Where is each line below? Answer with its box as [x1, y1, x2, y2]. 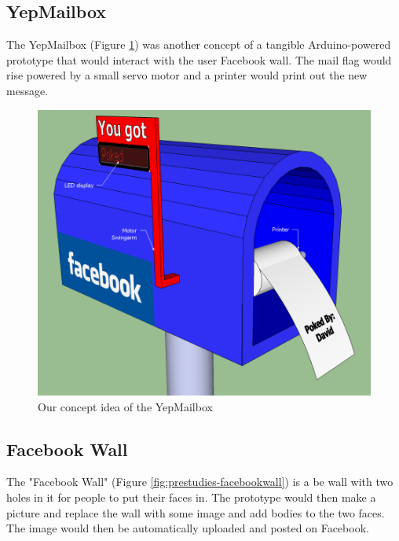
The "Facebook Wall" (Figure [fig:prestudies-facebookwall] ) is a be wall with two [6, 473, 394, 490]
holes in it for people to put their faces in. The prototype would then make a [6, 488, 376, 505]
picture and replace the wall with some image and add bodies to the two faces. [6, 504, 385, 521]
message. [6, 82, 49, 98]
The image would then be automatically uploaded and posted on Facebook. [6, 520, 369, 536]
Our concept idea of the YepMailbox [38, 398, 213, 414]
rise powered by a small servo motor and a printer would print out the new [6, 67, 368, 83]
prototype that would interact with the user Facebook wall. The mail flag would [6, 51, 392, 68]
